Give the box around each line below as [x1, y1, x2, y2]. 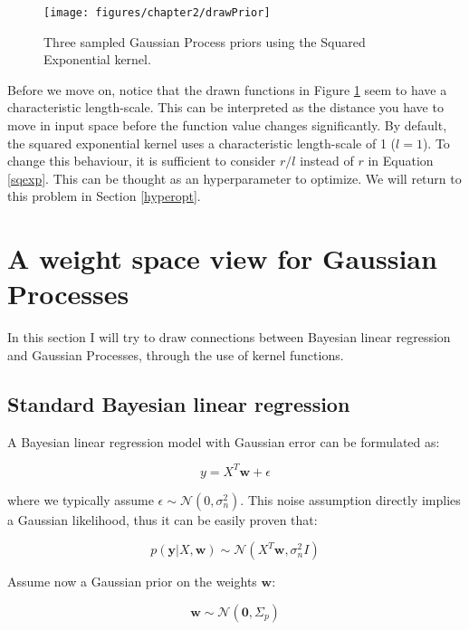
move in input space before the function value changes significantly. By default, [7, 116, 447, 135]
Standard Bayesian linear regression [7, 389, 350, 417]
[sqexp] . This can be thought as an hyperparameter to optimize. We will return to [7, 168, 462, 187]
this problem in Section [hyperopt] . [7, 186, 201, 205]
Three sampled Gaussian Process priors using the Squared [43, 32, 366, 51]
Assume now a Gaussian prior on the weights [7, 572, 257, 591]
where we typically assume [7, 490, 154, 509]
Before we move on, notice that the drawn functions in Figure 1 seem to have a [7, 80, 447, 99]
